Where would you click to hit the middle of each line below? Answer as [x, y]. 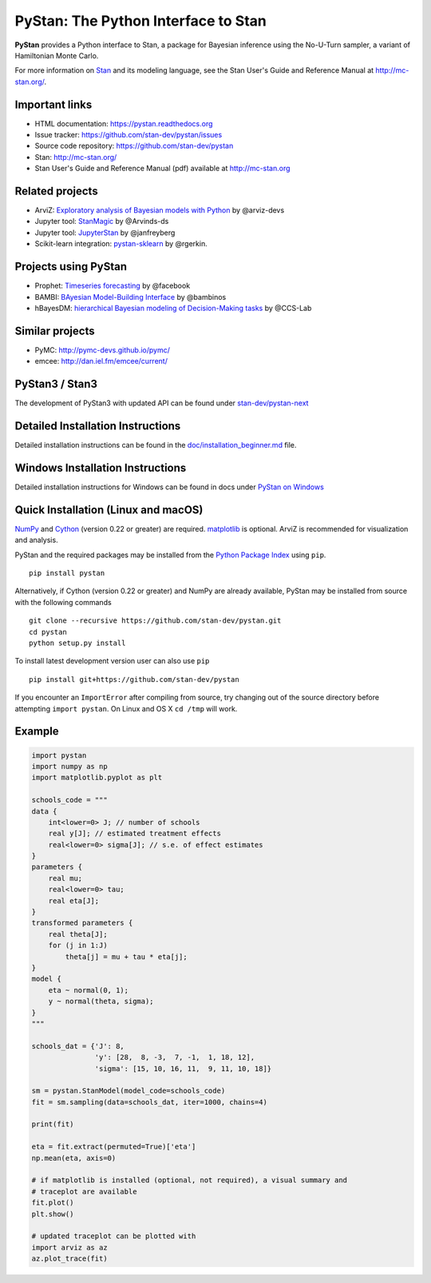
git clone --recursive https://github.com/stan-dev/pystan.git [155, 621]
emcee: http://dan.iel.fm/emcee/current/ [101, 361]
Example [37, 731]
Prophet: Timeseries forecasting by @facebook [113, 286]
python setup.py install [77, 643]
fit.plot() [53, 1203]
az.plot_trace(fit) [69, 1259]
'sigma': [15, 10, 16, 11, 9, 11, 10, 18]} [183, 1068]
